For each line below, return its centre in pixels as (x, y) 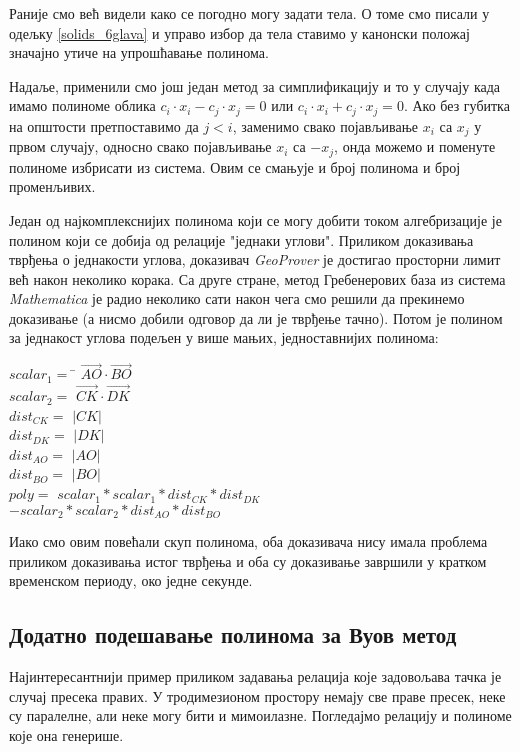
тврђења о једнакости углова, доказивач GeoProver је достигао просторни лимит (255, 259)
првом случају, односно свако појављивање (140, 146)
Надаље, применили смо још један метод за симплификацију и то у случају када (255, 85)
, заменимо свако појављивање (325, 125)
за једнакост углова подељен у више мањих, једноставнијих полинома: (224, 337)
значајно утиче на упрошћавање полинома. (139, 52)
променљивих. (52, 186)
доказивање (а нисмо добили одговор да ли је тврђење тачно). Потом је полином (256, 317)
